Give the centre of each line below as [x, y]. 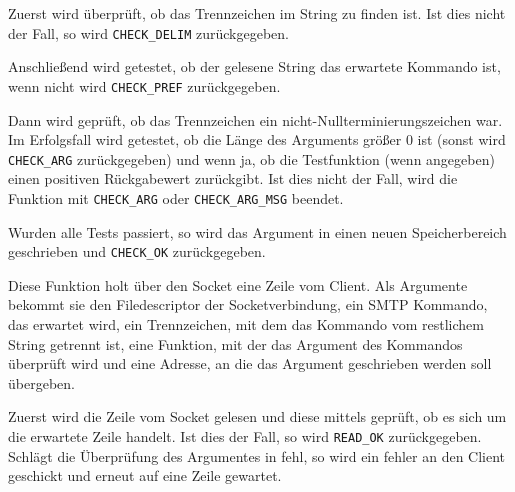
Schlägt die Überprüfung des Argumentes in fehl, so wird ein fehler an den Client [257, 455]
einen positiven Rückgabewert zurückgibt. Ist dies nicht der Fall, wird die [233, 178]
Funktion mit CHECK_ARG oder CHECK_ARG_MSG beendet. [176, 197]
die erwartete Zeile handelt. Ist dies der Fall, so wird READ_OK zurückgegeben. [245, 436]
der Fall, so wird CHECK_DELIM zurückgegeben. [148, 32]
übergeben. [41, 382]
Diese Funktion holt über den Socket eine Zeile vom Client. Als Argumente [238, 284]
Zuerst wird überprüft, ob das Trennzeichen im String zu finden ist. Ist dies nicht [257, 13]
